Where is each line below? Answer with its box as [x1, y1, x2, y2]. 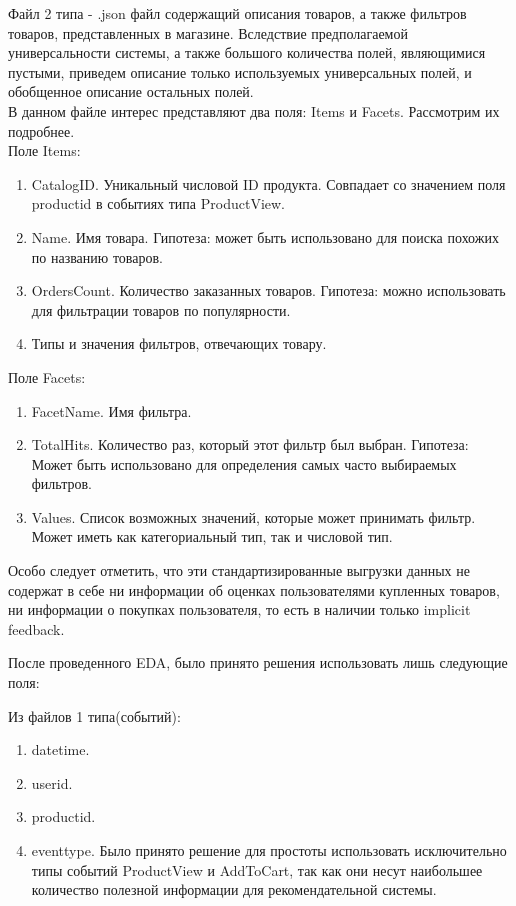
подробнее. [8, 120, 75, 141]
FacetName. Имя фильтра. [31, 400, 192, 421]
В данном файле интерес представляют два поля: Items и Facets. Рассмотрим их [8, 100, 500, 121]
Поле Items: [8, 140, 81, 161]
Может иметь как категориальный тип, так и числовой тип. [31, 526, 393, 547]
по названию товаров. [31, 246, 164, 267]
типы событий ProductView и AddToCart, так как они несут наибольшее [31, 859, 483, 880]
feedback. [8, 618, 65, 639]
